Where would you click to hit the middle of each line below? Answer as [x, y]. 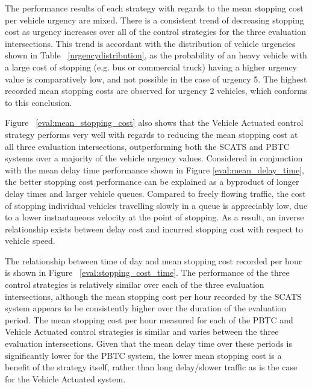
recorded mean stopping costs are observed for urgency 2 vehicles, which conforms [156, 91]
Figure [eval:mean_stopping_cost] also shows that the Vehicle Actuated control [154, 123]
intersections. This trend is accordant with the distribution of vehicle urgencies [150, 43]
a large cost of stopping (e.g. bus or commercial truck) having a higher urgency [151, 67]
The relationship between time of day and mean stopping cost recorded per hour [154, 260]
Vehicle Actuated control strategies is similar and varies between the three [142, 331]
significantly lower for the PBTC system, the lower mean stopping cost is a [143, 355]
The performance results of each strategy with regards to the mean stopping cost [154, 8]
